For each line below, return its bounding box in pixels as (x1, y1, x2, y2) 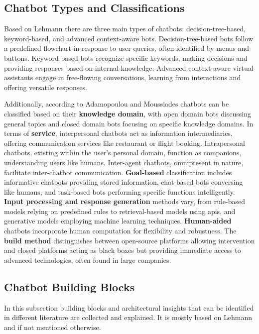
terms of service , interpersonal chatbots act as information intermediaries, (4, 128, 233, 138)
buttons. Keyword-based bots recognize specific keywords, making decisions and (4, 52, 248, 63)
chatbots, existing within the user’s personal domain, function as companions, (4, 147, 242, 158)
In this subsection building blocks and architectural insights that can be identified (4, 302, 254, 313)
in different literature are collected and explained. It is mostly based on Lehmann (4, 312, 252, 323)
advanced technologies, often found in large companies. (4, 254, 171, 265)
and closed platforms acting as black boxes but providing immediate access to (4, 245, 241, 255)
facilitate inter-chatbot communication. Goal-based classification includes (4, 167, 232, 177)
